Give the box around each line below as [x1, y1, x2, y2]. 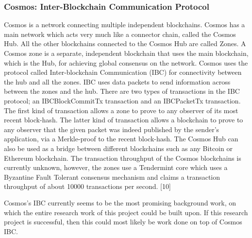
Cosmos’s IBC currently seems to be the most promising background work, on [4, 197, 236, 207]
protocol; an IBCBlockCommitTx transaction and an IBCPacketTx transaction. [4, 95, 241, 105]
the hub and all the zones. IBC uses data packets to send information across [4, 76, 231, 86]
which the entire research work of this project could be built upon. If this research [4, 207, 248, 217]
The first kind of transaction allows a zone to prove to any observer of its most [4, 105, 238, 115]
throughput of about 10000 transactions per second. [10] [4, 181, 171, 191]
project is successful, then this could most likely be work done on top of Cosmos [4, 217, 242, 227]
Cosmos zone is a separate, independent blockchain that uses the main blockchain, [4, 48, 249, 58]
